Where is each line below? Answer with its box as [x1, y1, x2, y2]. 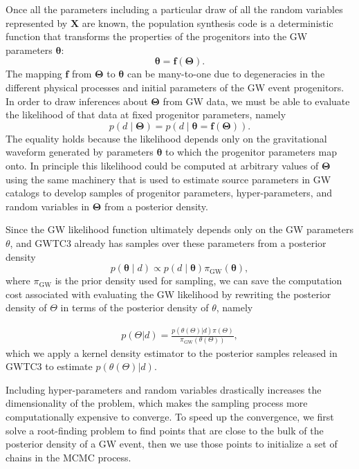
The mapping [6, 66, 62, 81]
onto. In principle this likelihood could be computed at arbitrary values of [6, 158, 319, 172]
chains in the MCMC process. [6, 450, 131, 464]
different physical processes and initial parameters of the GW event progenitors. [6, 80, 344, 94]
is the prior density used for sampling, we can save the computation [55, 273, 342, 288]
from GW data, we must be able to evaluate [163, 93, 350, 108]
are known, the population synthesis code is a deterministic [82, 15, 333, 30]
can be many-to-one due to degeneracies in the [127, 66, 325, 81]
